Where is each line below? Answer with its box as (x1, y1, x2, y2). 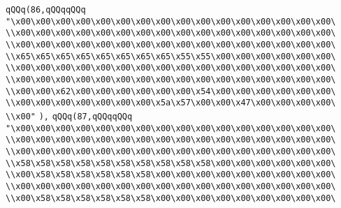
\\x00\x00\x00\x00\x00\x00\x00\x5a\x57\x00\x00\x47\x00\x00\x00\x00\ (6, 98, 336, 108)
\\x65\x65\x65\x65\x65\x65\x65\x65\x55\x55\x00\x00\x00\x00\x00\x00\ (6, 51, 336, 61)
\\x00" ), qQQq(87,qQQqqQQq (6, 111, 133, 121)
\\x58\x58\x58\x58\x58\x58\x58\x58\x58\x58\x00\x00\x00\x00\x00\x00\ (6, 158, 336, 168)
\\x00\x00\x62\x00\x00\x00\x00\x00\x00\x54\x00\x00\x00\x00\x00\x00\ (6, 86, 336, 96)
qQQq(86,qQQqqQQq (6, 5, 86, 15)
